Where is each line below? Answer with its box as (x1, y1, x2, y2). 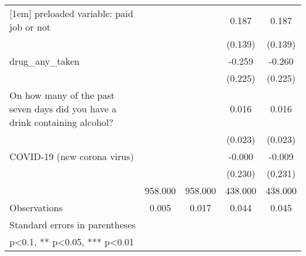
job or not (9, 20, 51, 34)
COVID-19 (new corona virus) (9, 149, 134, 163)
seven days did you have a (9, 102, 117, 115)
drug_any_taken (9, 54, 80, 68)
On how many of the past (9, 88, 115, 102)
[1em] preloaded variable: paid (9, 6, 134, 20)
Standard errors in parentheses (9, 218, 136, 231)
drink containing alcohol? (9, 115, 114, 129)
